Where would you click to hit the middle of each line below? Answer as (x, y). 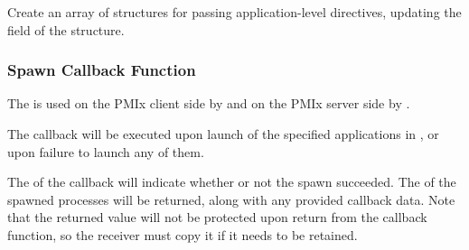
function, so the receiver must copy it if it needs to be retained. (183, 234)
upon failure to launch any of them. (106, 151)
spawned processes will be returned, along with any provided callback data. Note (231, 199)
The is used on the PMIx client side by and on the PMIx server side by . (209, 103)
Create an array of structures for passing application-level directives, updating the (234, 12)
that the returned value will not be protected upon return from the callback (217, 217)
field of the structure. (66, 29)
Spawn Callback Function (102, 70)
